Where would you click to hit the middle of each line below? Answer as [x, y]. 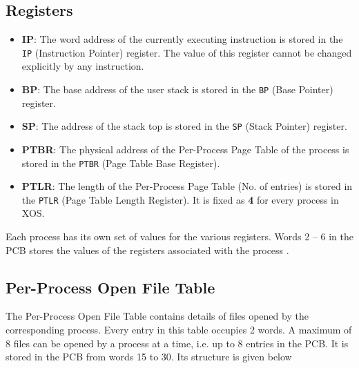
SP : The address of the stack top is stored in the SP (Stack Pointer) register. [184, 126]
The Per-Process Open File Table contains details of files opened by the [157, 316]
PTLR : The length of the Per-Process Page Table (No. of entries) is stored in [187, 186]
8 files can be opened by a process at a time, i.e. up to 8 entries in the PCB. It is [177, 343]
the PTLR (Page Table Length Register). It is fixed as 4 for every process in [180, 199]
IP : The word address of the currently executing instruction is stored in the [182, 39]
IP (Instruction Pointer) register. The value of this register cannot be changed [187, 52]
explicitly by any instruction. [83, 66]
